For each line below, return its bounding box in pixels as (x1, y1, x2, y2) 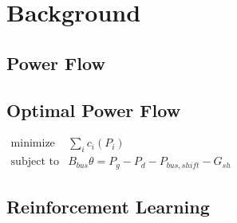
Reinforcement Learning (6, 194, 210, 219)
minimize (10, 138, 55, 150)
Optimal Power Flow (6, 97, 181, 122)
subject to (10, 156, 59, 168)
